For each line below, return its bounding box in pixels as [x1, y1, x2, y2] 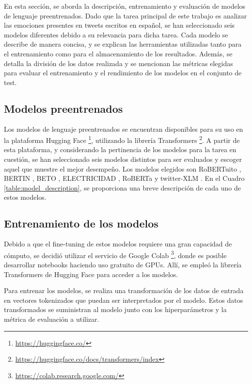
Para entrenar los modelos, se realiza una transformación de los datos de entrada [4, 285, 244, 296]
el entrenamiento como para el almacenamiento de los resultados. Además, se [4, 48, 233, 58]
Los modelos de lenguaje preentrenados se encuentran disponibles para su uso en [4, 123, 243, 134]
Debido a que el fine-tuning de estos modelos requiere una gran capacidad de [4, 239, 232, 249]
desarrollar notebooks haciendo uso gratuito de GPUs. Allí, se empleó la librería [4, 260, 242, 269]
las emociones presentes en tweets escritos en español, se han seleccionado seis [4, 20, 235, 30]
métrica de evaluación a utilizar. [4, 314, 99, 324]
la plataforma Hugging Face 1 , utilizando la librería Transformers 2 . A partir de [4, 134, 240, 145]
